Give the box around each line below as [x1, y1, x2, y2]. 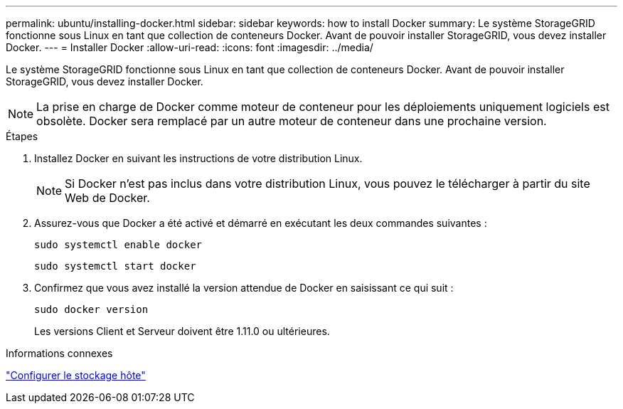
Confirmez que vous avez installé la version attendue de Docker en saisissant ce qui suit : [34, 282, 454, 294]
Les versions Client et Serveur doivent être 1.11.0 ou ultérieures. [34, 325, 330, 337]
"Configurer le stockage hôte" [6, 369, 146, 381]
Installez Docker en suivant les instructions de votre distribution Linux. [34, 152, 363, 164]
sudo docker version [34, 304, 149, 315]
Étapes [6, 130, 38, 142]
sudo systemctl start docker [34, 260, 196, 272]
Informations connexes [6, 347, 113, 359]
